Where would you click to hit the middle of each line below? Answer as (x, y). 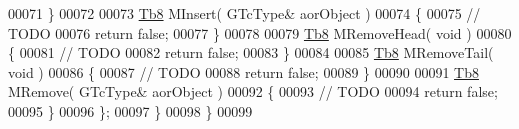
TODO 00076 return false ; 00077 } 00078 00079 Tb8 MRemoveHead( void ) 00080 (260, 32)
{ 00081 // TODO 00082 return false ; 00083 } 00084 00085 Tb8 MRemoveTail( (251, 52)
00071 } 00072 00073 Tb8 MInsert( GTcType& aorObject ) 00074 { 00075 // (244, 13)
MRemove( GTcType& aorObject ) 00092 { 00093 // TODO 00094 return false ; (253, 91)
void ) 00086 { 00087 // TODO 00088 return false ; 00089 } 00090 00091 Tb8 (243, 71)
